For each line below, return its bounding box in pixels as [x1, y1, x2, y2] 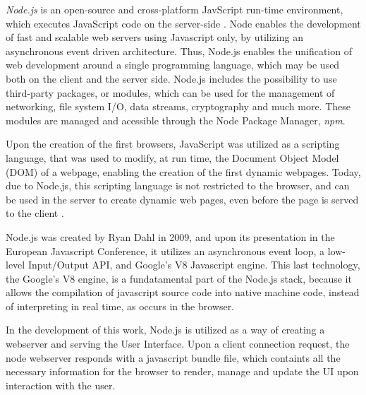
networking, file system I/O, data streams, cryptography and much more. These [6, 99, 350, 114]
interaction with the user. [6, 377, 116, 392]
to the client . [6, 206, 64, 220]
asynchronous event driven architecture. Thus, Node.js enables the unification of [6, 43, 352, 58]
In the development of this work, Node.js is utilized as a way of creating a [6, 322, 325, 337]
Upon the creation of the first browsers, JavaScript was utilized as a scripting [6, 136, 340, 151]
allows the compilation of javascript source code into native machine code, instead [6, 285, 360, 300]
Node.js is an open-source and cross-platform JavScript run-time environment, [6, 2, 343, 16]
